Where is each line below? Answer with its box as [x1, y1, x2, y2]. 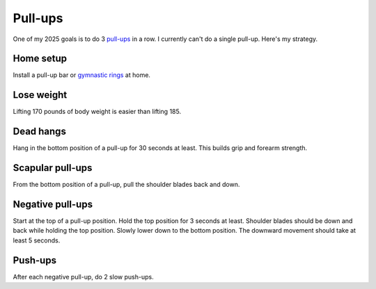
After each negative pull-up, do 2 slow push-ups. [13, 272, 154, 281]
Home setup [13, 53, 68, 65]
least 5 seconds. [13, 236, 61, 245]
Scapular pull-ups [13, 162, 93, 174]
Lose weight [13, 89, 68, 101]
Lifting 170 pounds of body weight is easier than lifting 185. [13, 108, 181, 116]
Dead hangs [13, 126, 66, 138]
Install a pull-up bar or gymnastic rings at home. [13, 71, 151, 79]
